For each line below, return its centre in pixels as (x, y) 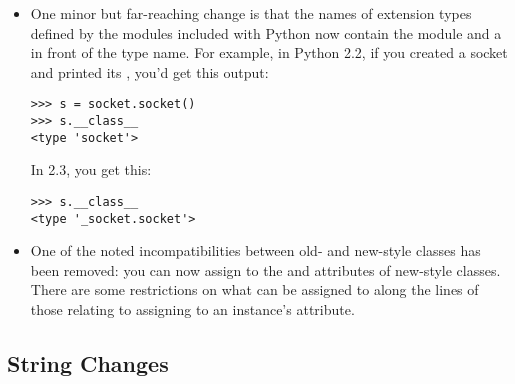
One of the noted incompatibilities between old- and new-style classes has (255, 250)
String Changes (88, 363)
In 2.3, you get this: (91, 169)
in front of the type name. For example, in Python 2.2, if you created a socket (269, 52)
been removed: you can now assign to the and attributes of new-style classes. (265, 269)
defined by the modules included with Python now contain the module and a (266, 32)
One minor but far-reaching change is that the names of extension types (251, 13)
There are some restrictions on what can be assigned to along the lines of (254, 289)
